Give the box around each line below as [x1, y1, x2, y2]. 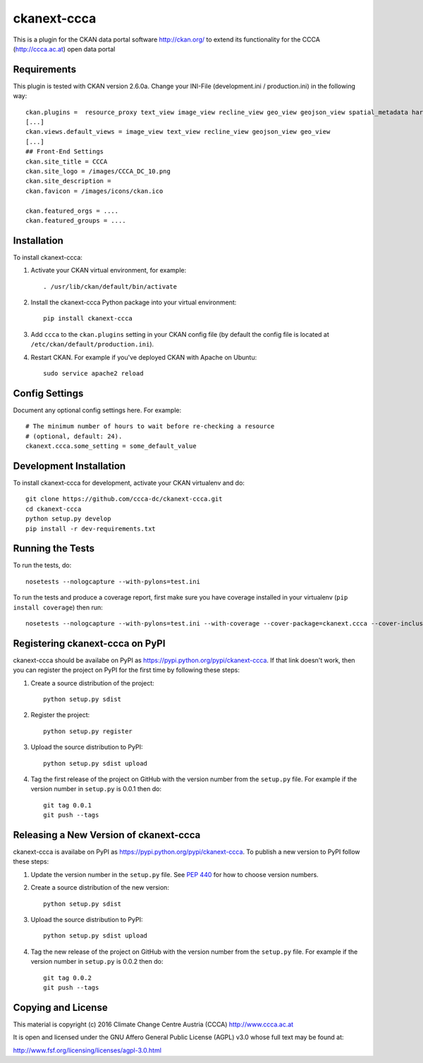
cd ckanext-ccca [25, 504, 82, 513]
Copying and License [13, 1001, 109, 1014]
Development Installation [13, 460, 126, 472]
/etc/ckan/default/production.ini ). [30, 340, 154, 349]
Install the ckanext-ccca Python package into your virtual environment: [30, 298, 237, 306]
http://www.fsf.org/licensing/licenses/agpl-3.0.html [13, 1046, 162, 1055]
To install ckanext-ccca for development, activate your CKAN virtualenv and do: [13, 478, 245, 487]
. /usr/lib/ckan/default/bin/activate [43, 282, 178, 290]
